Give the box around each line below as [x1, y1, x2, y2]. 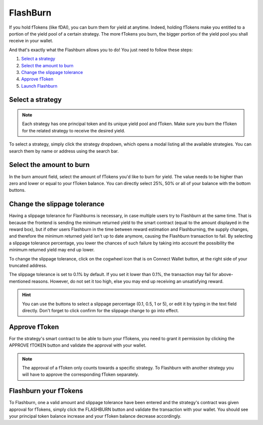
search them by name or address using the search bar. [9, 148, 119, 154]
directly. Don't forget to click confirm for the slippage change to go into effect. [22, 307, 179, 314]
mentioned [9, 278, 31, 284]
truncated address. [9, 262, 47, 268]
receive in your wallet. [9, 38, 54, 44]
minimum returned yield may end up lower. [9, 247, 95, 253]
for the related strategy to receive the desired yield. [22, 128, 125, 133]
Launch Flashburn [21, 83, 58, 89]
